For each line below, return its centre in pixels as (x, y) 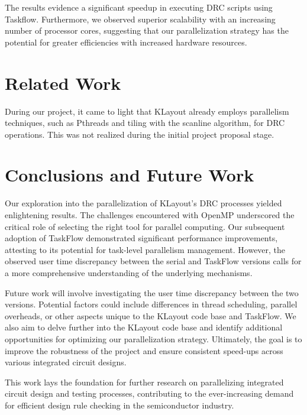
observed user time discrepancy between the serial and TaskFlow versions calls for (153, 261)
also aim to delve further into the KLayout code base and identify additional (144, 327)
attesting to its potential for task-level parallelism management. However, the (145, 249)
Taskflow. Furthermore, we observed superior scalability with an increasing (140, 19)
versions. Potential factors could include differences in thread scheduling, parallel (151, 304)
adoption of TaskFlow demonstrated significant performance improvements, (141, 238)
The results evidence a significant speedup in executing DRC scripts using (139, 7)
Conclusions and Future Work (130, 175)
